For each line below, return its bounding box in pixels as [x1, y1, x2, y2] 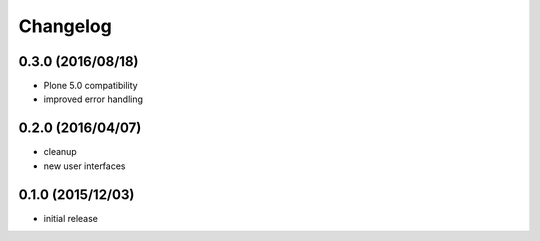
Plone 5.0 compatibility [43, 80, 139, 92]
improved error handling [43, 93, 144, 105]
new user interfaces [43, 160, 126, 172]
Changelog [18, 15, 112, 37]
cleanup [43, 146, 77, 158]
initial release [43, 212, 99, 224]
